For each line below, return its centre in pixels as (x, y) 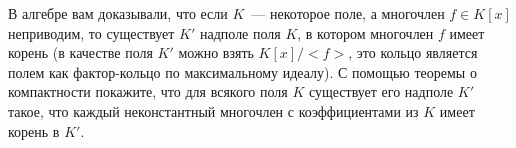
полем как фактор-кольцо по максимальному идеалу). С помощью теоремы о (242, 71)
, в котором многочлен (365, 32)
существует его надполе (381, 91)
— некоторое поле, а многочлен (348, 13)
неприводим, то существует (91, 32)
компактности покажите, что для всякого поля (148, 91)
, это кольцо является (413, 52)
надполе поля (240, 32)
